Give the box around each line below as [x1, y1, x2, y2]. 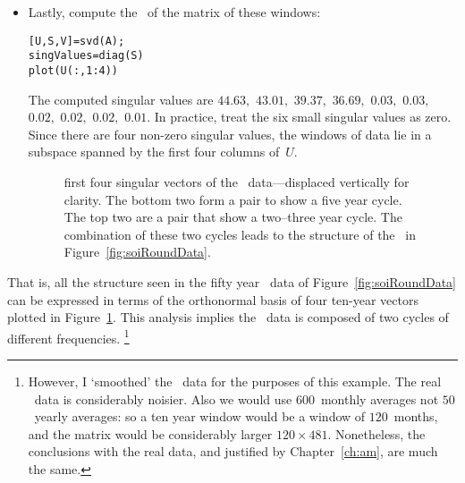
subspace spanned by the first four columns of [28, 142, 280, 161]
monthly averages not [320, 389, 439, 408]
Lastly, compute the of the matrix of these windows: [28, 3, 321, 21]
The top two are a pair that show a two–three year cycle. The [63, 208, 402, 226]
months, [393, 407, 438, 426]
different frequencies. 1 [7, 326, 130, 347]
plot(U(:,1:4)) [28, 64, 119, 77]
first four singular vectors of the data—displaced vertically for [63, 172, 410, 191]
